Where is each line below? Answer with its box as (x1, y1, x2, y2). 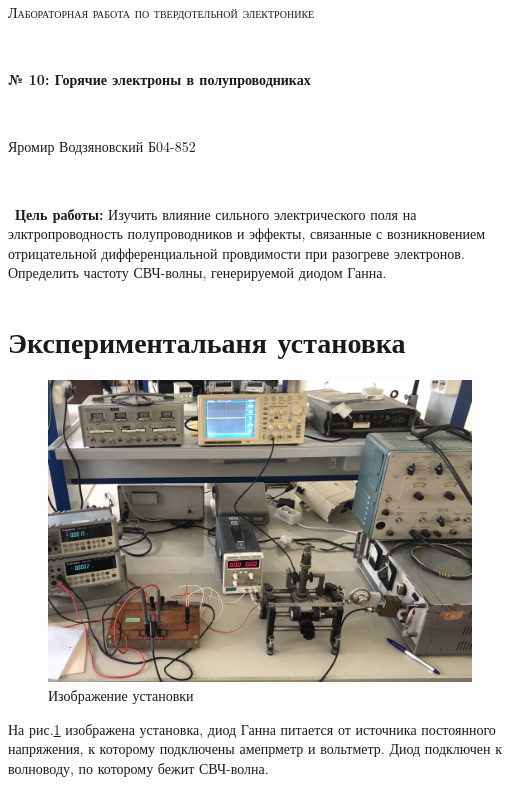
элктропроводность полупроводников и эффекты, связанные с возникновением (8, 223, 486, 244)
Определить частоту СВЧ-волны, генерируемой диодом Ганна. (8, 262, 387, 283)
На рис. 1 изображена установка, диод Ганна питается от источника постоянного (8, 718, 496, 739)
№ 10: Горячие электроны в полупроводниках (8, 69, 311, 90)
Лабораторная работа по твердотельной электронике (8, 2, 315, 22)
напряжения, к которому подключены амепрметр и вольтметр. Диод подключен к (8, 738, 502, 759)
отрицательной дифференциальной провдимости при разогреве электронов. (8, 242, 465, 263)
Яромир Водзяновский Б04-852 (8, 136, 196, 157)
